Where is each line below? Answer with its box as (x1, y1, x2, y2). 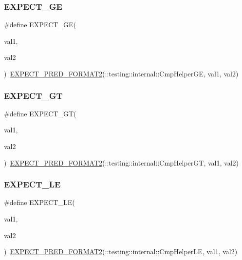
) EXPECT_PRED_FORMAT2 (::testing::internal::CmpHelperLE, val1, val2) (4, 246, 238, 257)
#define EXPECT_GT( (4, 108, 76, 118)
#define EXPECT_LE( (4, 197, 75, 207)
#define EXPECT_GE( (4, 19, 76, 30)
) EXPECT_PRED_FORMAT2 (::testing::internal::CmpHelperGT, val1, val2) (4, 157, 239, 167)
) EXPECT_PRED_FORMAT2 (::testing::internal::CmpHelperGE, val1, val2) (4, 69, 239, 78)
